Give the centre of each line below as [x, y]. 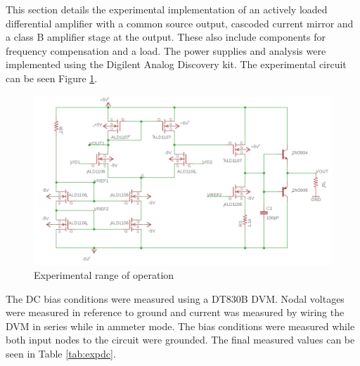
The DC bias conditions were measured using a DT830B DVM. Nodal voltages [175, 298]
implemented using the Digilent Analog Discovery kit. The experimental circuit [176, 64]
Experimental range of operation [104, 274]
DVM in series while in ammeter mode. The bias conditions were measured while [180, 326]
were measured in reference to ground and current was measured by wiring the [175, 312]
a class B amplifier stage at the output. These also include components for [166, 37]
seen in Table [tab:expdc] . [61, 353]
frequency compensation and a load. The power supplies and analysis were [166, 50]
